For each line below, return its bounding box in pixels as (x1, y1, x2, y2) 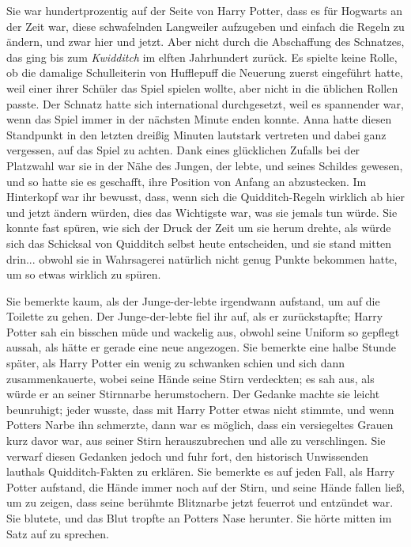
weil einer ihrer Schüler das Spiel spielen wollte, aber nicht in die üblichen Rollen (6, 79, 398, 96)
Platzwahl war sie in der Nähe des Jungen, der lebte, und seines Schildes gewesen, (6, 157, 403, 173)
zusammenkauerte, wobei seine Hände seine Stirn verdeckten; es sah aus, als (6, 370, 375, 386)
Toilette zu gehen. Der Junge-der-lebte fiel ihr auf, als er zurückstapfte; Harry (6, 308, 383, 325)
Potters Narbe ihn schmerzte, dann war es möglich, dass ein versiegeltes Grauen (6, 416, 394, 433)
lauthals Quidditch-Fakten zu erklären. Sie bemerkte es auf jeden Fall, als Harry (6, 463, 395, 480)
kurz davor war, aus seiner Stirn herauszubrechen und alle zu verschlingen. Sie (6, 432, 386, 449)
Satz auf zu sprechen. (6, 525, 110, 541)
